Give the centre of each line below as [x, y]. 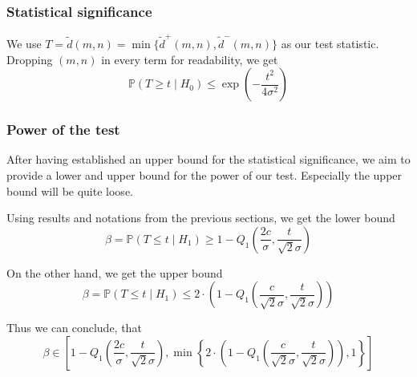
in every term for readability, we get [190, 59]
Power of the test [63, 130]
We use [24, 43]
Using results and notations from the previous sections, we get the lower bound [201, 218]
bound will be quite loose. [70, 191]
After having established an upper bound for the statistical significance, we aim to [208, 159]
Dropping [30, 59]
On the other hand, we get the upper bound [115, 272]
